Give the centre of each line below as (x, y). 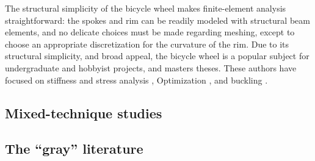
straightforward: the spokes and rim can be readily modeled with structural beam (157, 20)
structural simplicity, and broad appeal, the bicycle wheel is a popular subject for (157, 56)
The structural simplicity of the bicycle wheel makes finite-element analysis (146, 8)
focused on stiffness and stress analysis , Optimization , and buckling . (136, 80)
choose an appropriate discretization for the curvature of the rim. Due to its (147, 44)
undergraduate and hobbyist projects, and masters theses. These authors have (151, 67)
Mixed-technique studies (84, 113)
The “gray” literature (74, 148)
